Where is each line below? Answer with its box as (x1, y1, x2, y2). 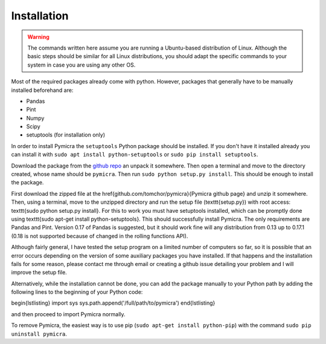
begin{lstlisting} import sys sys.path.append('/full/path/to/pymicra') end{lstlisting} (11, 299, 216, 307)
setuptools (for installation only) (26, 131, 106, 138)
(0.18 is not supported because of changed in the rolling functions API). (11, 232, 188, 239)
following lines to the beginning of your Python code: (11, 288, 143, 296)
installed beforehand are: (11, 86, 74, 94)
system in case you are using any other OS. (27, 61, 136, 68)
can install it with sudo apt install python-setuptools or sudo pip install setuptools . (11, 151, 258, 158)
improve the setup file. (11, 269, 68, 276)
